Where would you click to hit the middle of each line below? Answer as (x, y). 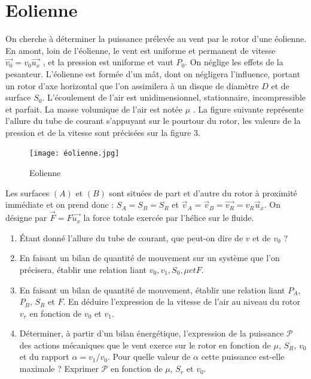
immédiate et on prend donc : (60, 204)
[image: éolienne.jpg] (74, 154)
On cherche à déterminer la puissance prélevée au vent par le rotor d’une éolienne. (156, 39)
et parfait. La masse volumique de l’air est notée (94, 109)
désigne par (26, 218)
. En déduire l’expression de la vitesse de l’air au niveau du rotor (182, 301)
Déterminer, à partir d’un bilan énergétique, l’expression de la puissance (152, 333)
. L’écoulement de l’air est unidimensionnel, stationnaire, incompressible (174, 97)
